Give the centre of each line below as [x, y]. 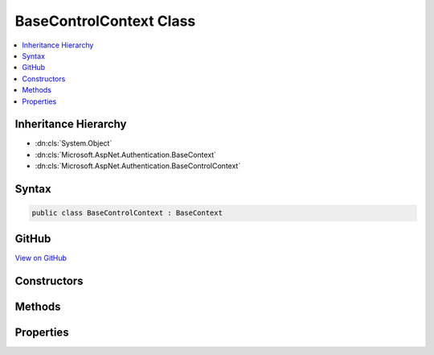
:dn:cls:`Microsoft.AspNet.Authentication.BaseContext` [126, 155]
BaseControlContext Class [105, 21]
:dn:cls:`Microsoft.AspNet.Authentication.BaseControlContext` [138, 166]
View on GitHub [41, 258]
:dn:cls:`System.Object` [74, 143]
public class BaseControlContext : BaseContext [127, 213]
